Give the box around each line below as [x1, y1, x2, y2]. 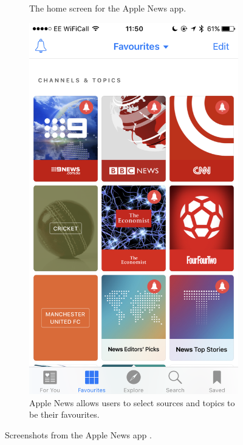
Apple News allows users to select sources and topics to [29, 396, 235, 409]
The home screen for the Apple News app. [29, 2, 187, 14]
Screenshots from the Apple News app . [5, 428, 152, 441]
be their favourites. [29, 408, 100, 421]
